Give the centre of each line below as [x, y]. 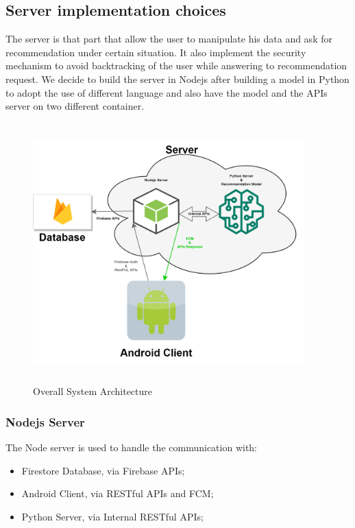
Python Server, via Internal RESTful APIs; [112, 516]
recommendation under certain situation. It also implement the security [156, 52]
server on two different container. [75, 106]
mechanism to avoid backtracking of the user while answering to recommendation [176, 65]
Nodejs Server [45, 421]
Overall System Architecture [93, 391]
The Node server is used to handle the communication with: [132, 447]
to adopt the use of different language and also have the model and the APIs [167, 92]
